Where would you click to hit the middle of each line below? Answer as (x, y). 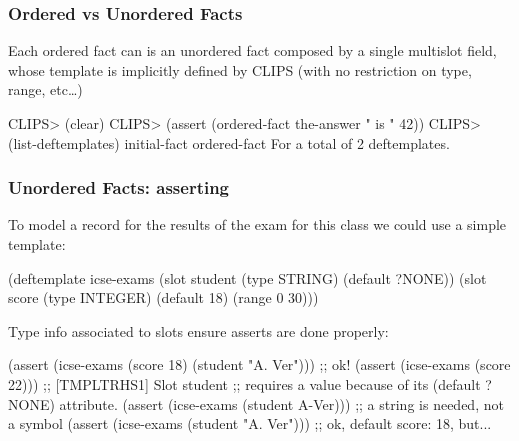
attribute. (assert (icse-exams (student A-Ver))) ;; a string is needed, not (281, 403)
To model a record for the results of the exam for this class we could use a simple (257, 224)
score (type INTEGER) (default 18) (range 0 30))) (163, 297)
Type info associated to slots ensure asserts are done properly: (198, 330)
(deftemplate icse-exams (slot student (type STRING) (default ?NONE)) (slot (247, 277)
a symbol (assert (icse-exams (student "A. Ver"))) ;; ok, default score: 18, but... (250, 423)
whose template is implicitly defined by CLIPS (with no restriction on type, (240, 69)
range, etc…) (45, 89)
